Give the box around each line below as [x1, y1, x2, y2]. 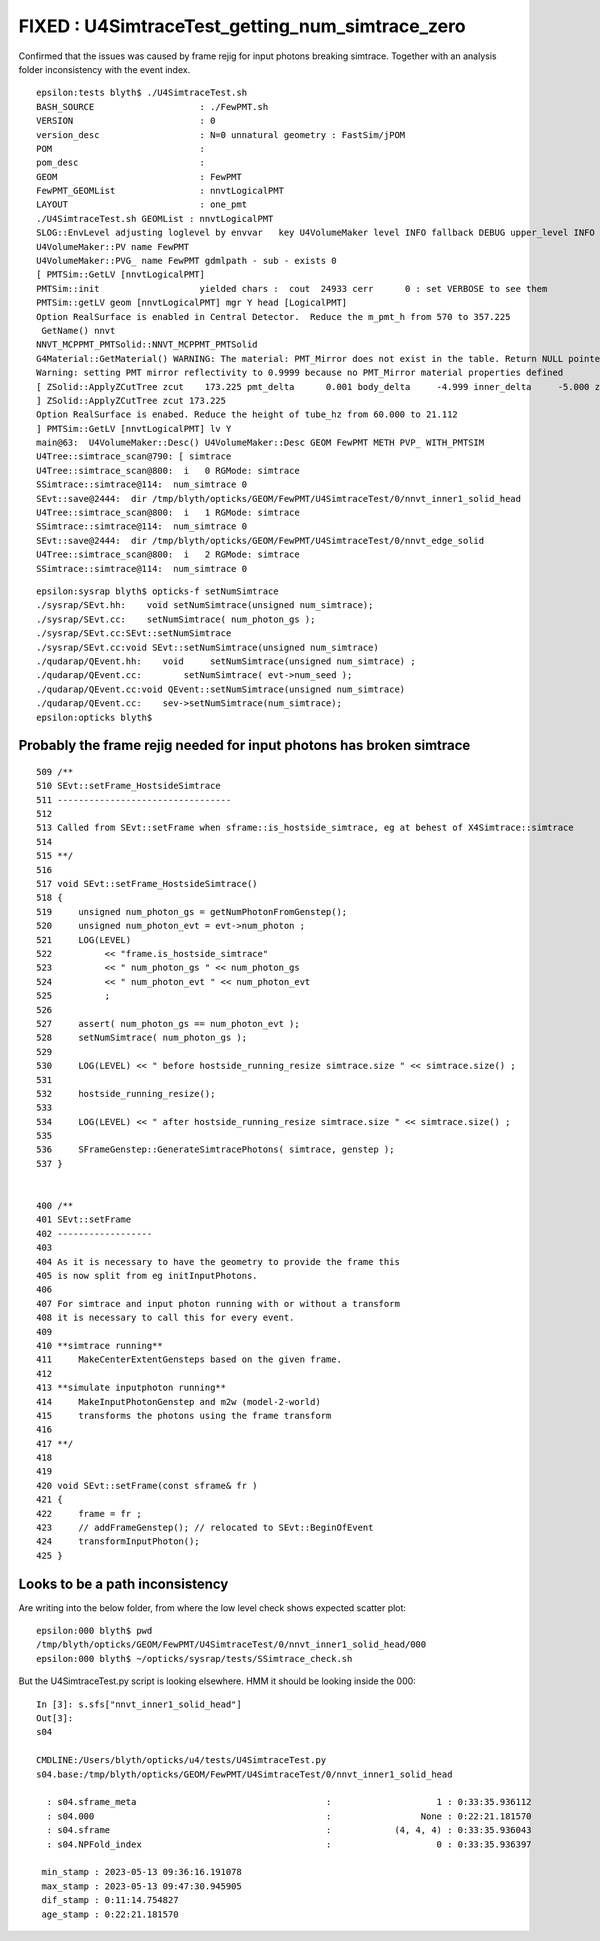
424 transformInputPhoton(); [36, 1536, 200, 1547]
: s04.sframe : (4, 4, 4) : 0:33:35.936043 [46, 1825, 532, 1836]
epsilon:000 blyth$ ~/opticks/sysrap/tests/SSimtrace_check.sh [36, 1653, 353, 1664]
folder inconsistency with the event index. [18, 63, 191, 75]
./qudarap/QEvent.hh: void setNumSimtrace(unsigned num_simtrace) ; [36, 655, 416, 667]
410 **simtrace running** [36, 1340, 164, 1351]
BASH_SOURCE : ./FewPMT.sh [36, 101, 269, 112]
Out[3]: [36, 1713, 74, 1724]
